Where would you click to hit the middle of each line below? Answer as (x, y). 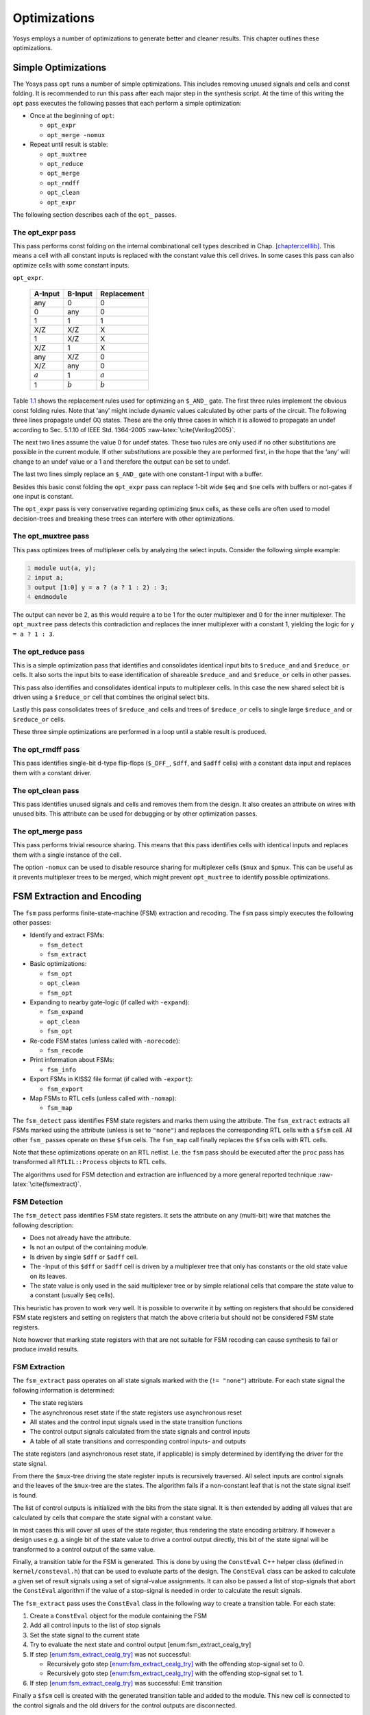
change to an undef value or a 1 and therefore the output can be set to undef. (121, 461)
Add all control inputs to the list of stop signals (95, 1625)
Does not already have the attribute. (81, 1238)
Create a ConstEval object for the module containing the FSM (118, 1616)
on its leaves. (49, 1276)
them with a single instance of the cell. (67, 855)
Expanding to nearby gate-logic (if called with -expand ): (110, 1002)
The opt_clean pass (46, 790)
